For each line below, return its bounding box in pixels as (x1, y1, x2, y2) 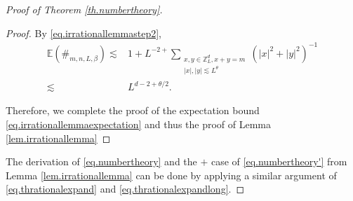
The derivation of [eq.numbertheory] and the (6, 154, 197, 169)
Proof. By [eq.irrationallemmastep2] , (6, 25, 161, 40)
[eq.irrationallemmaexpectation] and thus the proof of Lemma (6, 117, 272, 132)
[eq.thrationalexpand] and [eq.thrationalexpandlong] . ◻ (6, 181, 245, 196)
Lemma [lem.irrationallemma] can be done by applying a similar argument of (6, 167, 337, 182)
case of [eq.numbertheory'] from (211, 154, 347, 169)
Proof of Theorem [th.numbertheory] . (6, 2, 163, 16)
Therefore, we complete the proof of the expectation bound (6, 103, 260, 118)
